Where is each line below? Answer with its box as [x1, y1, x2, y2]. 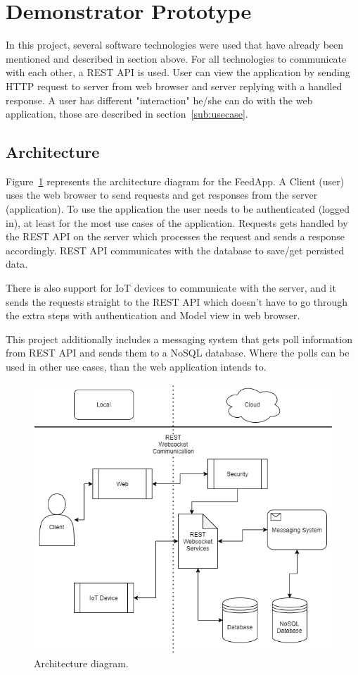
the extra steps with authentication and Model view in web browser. [6, 308, 300, 323]
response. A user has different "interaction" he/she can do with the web [6, 92, 313, 107]
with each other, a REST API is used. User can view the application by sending [6, 65, 350, 80]
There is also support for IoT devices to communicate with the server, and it [6, 280, 336, 295]
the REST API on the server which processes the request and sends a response [6, 229, 345, 244]
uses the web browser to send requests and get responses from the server [6, 187, 318, 202]
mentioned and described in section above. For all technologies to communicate [6, 51, 347, 66]
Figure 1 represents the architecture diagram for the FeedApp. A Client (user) [6, 173, 345, 188]
